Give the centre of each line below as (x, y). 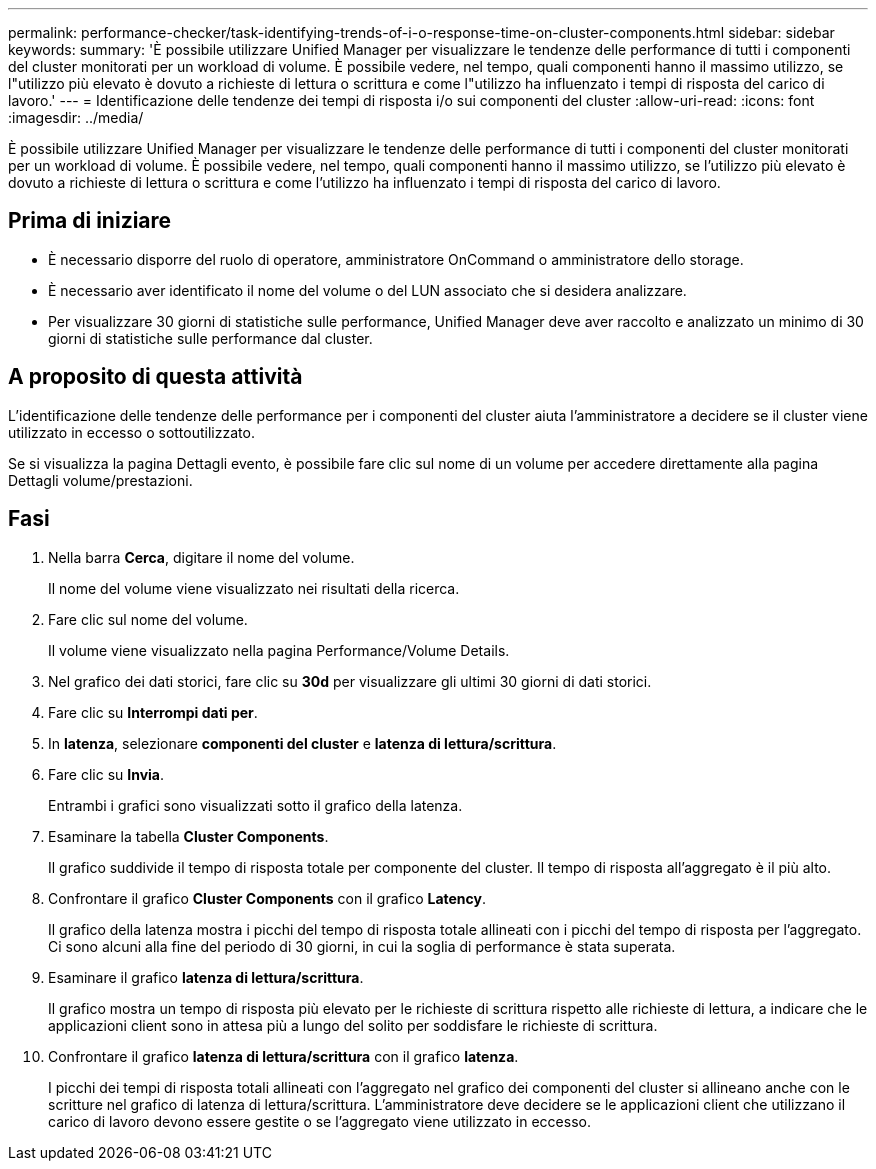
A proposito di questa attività (155, 377)
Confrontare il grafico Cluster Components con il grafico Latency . (267, 898)
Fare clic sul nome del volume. (148, 619)
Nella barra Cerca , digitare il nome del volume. (201, 557)
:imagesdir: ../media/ (76, 117)
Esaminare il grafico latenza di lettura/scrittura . (206, 977)
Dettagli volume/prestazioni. (100, 480)
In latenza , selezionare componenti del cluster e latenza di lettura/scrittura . (302, 743)
